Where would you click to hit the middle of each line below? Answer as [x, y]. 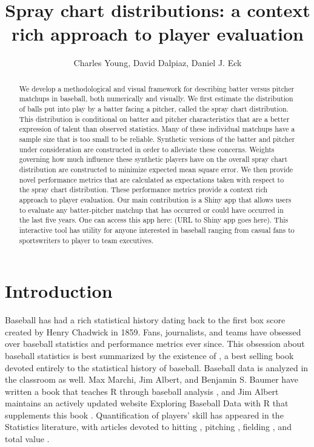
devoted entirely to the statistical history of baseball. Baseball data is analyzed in [157, 367]
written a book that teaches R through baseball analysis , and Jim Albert [142, 391]
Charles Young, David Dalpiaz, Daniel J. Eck [158, 63]
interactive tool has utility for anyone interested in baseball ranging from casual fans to [157, 230]
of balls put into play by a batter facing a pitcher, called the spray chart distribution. [154, 109]
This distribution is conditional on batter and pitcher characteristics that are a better [154, 119]
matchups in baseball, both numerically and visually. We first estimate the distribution [156, 99]
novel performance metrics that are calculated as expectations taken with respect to [152, 179]
